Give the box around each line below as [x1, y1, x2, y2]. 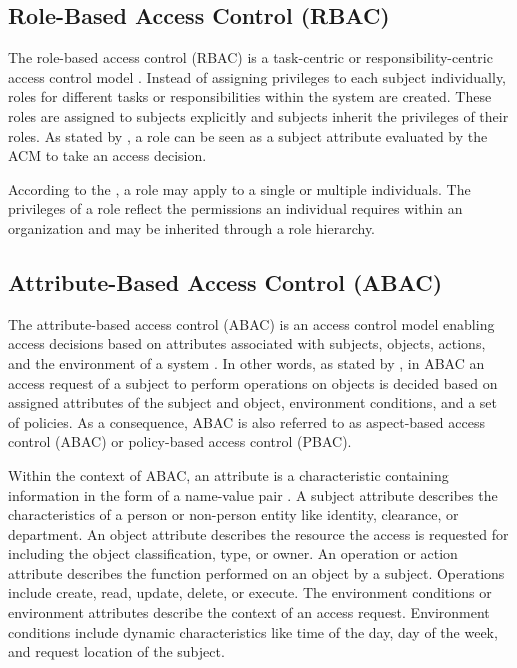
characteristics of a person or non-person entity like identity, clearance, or [8, 504, 459, 525]
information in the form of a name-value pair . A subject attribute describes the [8, 484, 498, 505]
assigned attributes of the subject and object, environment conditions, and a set [8, 392, 498, 413]
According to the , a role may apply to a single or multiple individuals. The [8, 178, 471, 199]
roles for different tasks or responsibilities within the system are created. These [8, 86, 492, 107]
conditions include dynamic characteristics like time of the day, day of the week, [8, 621, 498, 642]
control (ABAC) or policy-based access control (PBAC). [8, 431, 352, 452]
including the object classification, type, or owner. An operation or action [8, 543, 458, 564]
